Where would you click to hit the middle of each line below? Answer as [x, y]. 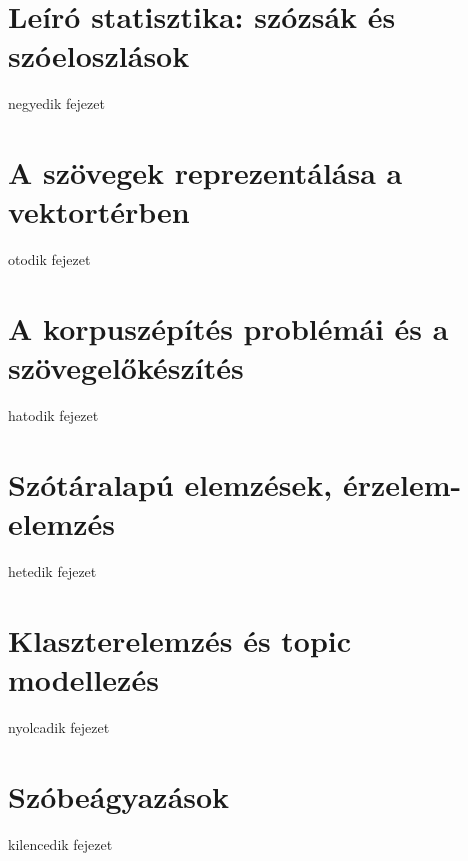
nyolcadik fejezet [59, 726]
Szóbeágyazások [119, 795]
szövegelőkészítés [126, 367]
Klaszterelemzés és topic [180, 639]
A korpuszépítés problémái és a [228, 328]
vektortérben [99, 211]
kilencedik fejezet [60, 843]
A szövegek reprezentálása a [205, 172]
